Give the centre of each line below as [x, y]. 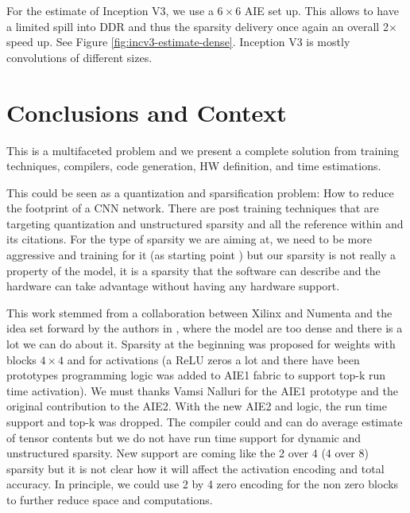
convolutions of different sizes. [79, 57]
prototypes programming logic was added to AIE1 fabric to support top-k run [196, 375]
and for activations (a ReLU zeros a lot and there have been [213, 359]
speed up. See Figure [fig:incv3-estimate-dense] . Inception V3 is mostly [178, 42]
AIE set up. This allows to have [321, 10]
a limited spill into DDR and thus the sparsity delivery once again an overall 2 [197, 26]
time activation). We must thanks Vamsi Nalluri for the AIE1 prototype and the [202, 390]
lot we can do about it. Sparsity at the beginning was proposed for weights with [201, 344]
